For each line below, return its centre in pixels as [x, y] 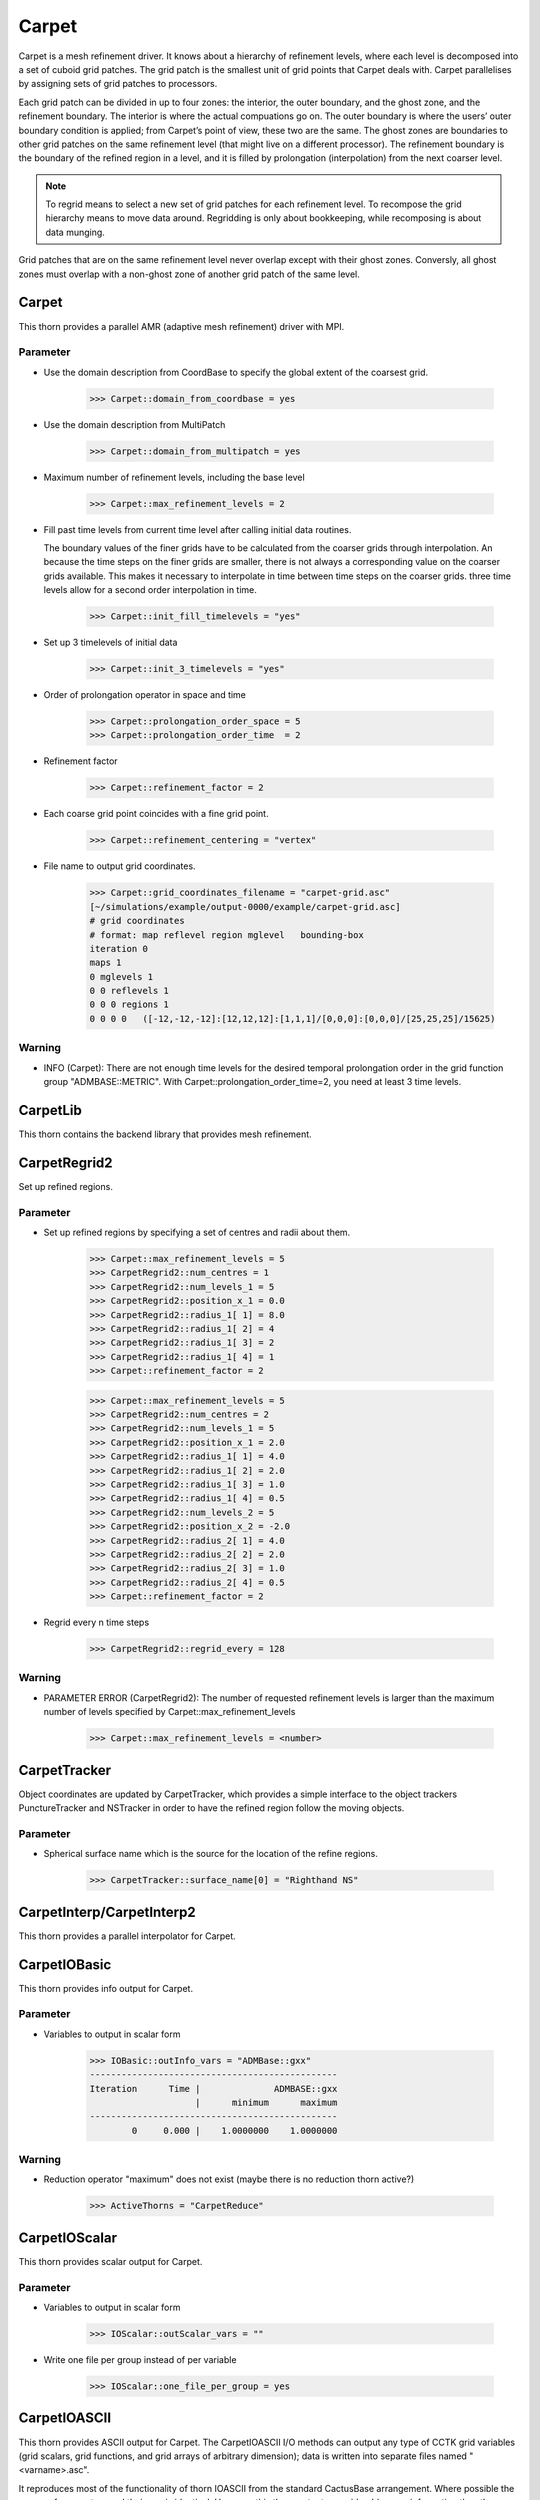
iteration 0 [119, 948]
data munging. [75, 232]
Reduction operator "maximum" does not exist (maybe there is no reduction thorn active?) [229, 2179]
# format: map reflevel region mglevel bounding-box [226, 934]
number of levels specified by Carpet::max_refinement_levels [169, 1712]
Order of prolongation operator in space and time [145, 695]
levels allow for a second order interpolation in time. [150, 590]
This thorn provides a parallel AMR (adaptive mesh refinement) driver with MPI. [181, 326]
